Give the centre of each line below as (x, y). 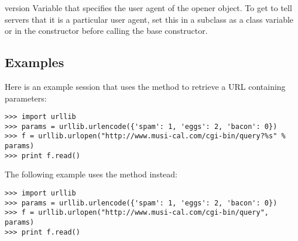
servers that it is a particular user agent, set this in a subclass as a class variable (149, 19)
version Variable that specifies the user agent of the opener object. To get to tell (148, 8)
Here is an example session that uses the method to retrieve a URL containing (145, 86)
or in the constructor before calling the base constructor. (106, 31)
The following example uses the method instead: (91, 174)
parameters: (26, 98)
